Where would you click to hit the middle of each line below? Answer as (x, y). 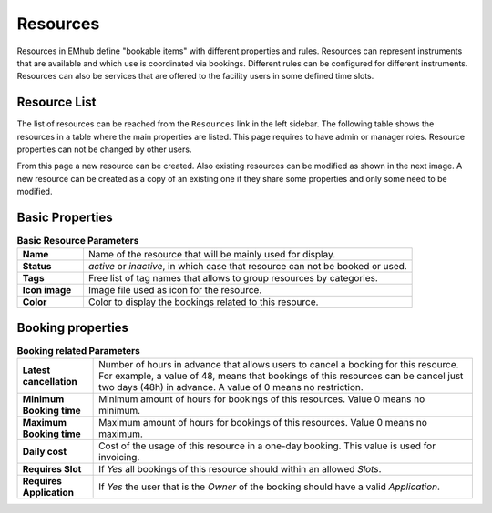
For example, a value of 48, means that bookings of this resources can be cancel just (281, 376)
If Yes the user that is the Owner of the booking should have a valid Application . (270, 487)
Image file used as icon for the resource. (175, 290)
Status (37, 267)
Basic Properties (65, 217)
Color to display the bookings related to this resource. (203, 302)
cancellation (50, 382)
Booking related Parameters (78, 351)
